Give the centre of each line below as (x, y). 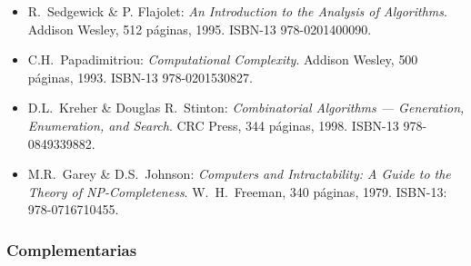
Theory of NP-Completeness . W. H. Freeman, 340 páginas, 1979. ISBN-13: (237, 191)
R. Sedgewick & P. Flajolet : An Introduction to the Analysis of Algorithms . (237, 11)
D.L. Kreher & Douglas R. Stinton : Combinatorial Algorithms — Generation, (246, 108)
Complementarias (72, 249)
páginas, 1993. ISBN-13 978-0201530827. (140, 77)
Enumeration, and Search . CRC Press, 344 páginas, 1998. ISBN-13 (213, 125)
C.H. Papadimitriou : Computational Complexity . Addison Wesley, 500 (223, 59)
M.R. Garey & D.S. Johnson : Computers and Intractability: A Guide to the (239, 174)
